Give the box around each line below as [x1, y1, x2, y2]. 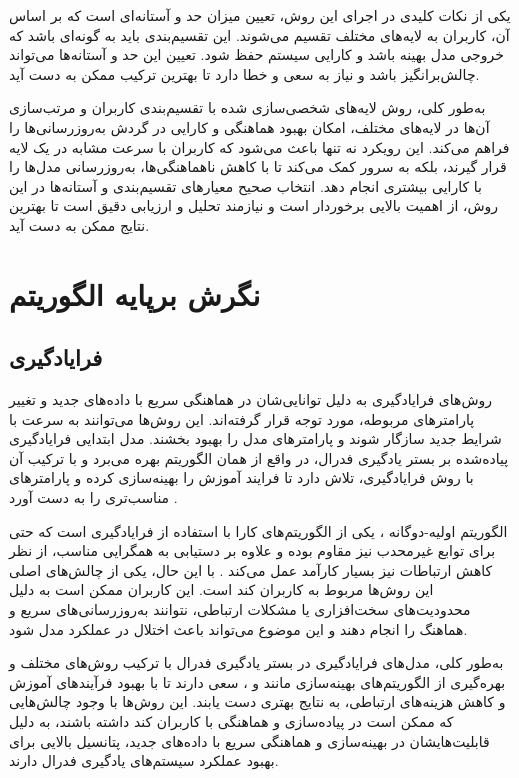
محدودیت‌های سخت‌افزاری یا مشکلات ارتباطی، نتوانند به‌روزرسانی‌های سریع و [9, 599, 471, 620]
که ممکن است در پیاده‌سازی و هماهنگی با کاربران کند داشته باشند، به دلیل [9, 711, 454, 732]
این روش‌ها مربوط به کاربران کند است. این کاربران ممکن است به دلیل [9, 579, 434, 600]
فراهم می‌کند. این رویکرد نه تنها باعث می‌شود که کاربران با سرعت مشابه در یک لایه [9, 136, 510, 157]
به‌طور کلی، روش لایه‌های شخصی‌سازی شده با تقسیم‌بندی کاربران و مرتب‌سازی [9, 97, 486, 118]
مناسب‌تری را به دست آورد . [9, 487, 178, 508]
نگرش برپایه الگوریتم [9, 273, 261, 314]
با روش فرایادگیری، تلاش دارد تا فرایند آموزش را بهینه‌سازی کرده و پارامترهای [9, 467, 474, 488]
